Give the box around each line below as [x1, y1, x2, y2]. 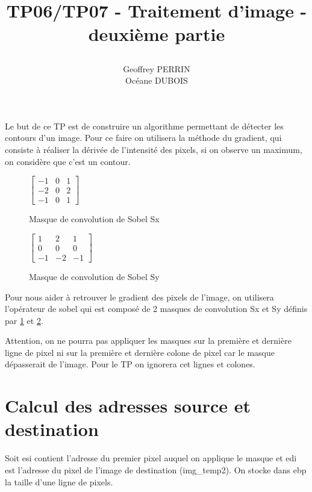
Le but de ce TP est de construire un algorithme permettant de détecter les [5, 119, 284, 132]
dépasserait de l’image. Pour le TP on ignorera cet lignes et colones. [5, 358, 255, 370]
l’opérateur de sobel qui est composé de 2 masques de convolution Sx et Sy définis [5, 302, 308, 315]
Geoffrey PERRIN [123, 62, 190, 75]
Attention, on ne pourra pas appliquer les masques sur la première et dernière [5, 334, 292, 347]
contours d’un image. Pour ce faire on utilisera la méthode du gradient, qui [5, 131, 282, 144]
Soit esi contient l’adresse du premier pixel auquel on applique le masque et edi [5, 452, 297, 464]
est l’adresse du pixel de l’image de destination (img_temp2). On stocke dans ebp [5, 463, 307, 476]
